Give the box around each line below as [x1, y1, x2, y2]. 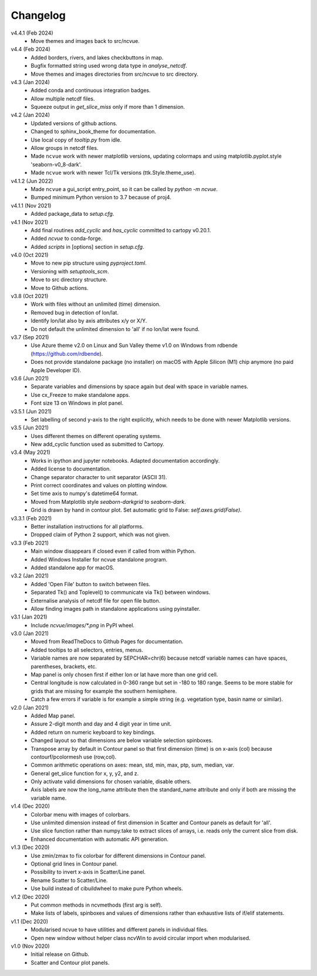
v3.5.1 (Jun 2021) [11, 407, 52, 415]
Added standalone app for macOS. [31, 564, 114, 571]
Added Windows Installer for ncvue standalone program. [31, 556, 167, 563]
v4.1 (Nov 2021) [11, 218, 49, 226]
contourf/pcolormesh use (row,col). [31, 753, 117, 760]
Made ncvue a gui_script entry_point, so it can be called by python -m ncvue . [31, 185, 218, 192]
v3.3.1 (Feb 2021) [11, 514, 52, 522]
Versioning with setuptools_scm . [31, 268, 109, 275]
